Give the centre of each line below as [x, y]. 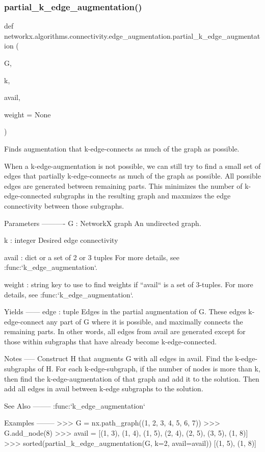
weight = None [28, 114]
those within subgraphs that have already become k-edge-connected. [111, 341]
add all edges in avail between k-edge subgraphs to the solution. [104, 388]
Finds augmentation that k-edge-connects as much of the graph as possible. [122, 148]
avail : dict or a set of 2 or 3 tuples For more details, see [92, 257]
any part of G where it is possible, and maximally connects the [145, 321]
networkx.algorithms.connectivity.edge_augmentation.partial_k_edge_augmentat [132, 35]
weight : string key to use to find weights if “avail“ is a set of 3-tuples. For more [129, 284]
